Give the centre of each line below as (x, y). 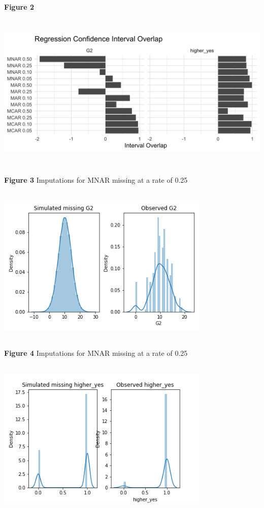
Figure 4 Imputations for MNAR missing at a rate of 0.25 (96, 353)
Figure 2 (19, 7)
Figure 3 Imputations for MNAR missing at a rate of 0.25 (96, 180)
